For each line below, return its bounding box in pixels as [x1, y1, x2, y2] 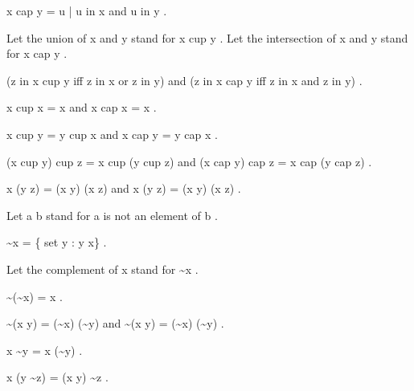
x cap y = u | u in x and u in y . [6, 2, 167, 18]
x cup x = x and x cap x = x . [6, 99, 157, 116]
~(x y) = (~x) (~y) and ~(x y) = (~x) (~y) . [6, 315, 224, 332]
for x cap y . [6, 45, 68, 62]
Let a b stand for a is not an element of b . [6, 206, 218, 223]
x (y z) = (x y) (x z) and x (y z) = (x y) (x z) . [6, 180, 241, 197]
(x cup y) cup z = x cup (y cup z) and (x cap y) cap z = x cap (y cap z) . [6, 153, 372, 169]
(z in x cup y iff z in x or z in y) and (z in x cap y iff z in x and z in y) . [6, 71, 363, 88]
